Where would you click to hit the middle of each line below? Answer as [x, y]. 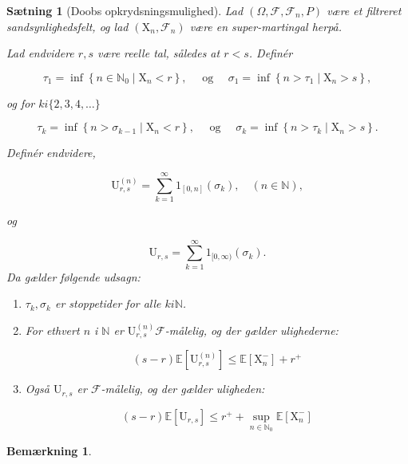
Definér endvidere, [51, 153]
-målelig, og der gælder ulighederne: [252, 330]
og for [21, 102]
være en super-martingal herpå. [266, 26]
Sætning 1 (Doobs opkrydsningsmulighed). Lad [125, 10]
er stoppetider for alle [108, 303]
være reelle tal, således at [158, 53]
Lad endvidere [40, 53]
